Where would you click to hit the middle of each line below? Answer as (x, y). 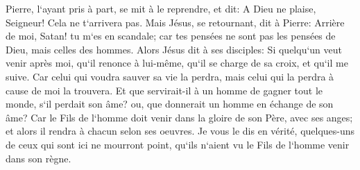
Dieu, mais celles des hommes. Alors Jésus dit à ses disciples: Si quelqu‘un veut (174, 49)
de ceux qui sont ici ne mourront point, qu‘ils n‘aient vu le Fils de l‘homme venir (178, 144)
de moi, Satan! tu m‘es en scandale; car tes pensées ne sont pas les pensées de (171, 36)
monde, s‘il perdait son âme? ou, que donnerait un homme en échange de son (170, 104)
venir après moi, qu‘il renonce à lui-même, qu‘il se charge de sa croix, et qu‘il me (177, 63)
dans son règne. (38, 158)
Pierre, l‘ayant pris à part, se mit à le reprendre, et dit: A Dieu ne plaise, (161, 8)
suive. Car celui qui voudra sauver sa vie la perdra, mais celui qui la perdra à (170, 76)
